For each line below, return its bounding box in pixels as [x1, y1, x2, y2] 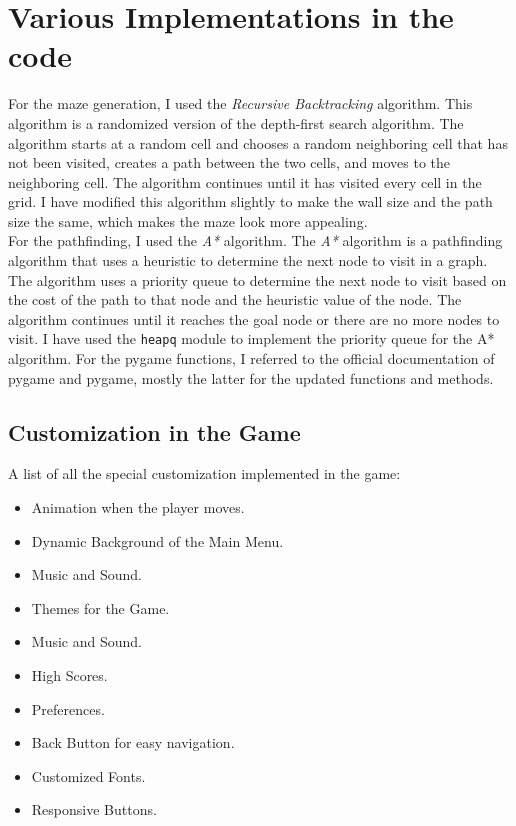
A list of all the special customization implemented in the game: [8, 463, 401, 484]
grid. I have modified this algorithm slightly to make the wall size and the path [8, 191, 493, 212]
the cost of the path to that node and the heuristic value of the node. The [8, 289, 462, 310]
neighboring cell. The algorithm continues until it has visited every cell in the [8, 171, 482, 192]
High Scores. [31, 665, 108, 686]
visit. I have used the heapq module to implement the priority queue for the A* [8, 328, 495, 349]
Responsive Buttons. [31, 799, 157, 820]
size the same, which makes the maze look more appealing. [8, 210, 368, 231]
